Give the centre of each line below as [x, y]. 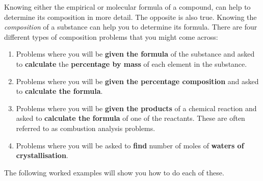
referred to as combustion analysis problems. [86, 128]
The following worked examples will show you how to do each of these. [114, 172]
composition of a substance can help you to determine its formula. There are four [131, 27]
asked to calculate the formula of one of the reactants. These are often [130, 118]
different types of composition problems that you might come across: [111, 36]
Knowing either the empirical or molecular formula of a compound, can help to [127, 7]
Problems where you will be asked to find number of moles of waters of [130, 145]
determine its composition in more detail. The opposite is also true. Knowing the [130, 17]
